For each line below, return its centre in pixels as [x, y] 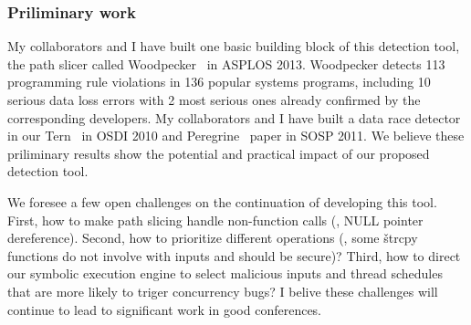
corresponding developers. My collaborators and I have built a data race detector [234, 117]
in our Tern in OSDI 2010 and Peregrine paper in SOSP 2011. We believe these [236, 136]
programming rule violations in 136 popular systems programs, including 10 [219, 82]
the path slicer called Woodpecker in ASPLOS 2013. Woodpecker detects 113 [226, 63]
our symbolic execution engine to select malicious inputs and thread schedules [225, 273]
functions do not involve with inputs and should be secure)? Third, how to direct [234, 255]
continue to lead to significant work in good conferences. [165, 309]
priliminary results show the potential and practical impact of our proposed [219, 153]
